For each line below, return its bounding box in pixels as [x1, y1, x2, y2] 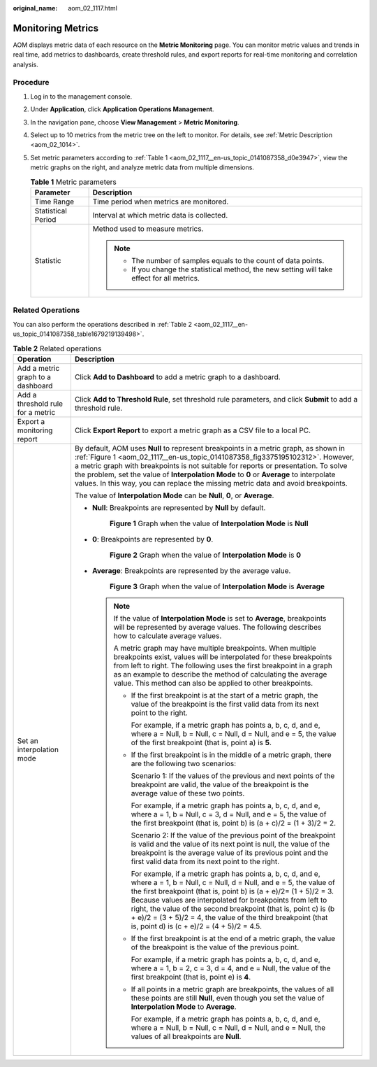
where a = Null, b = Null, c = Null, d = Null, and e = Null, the [131, 1022, 326, 1032]
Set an [17, 735, 38, 745]
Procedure [13, 78, 50, 87]
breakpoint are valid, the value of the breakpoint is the [131, 779, 309, 789]
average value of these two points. [131, 788, 245, 798]
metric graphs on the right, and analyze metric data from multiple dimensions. [30, 163, 255, 171]
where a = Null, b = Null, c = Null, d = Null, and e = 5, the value [131, 728, 337, 738]
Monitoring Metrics [13, 22, 99, 34]
